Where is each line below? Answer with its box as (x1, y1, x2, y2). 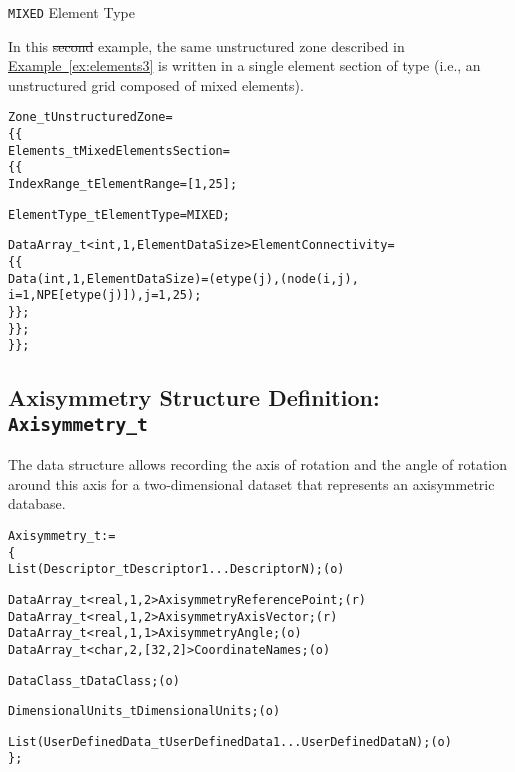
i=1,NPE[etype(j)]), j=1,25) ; (8, 288, 202, 303)
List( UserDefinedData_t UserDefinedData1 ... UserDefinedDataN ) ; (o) (8, 734, 452, 749)
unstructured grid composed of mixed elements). (8, 74, 304, 95)
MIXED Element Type (8, 2, 135, 22)
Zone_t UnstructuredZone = (8, 110, 173, 125)
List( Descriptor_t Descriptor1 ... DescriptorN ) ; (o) (8, 562, 345, 577)
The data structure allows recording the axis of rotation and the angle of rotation (8, 454, 508, 475)
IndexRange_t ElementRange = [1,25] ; (8, 177, 238, 192)
